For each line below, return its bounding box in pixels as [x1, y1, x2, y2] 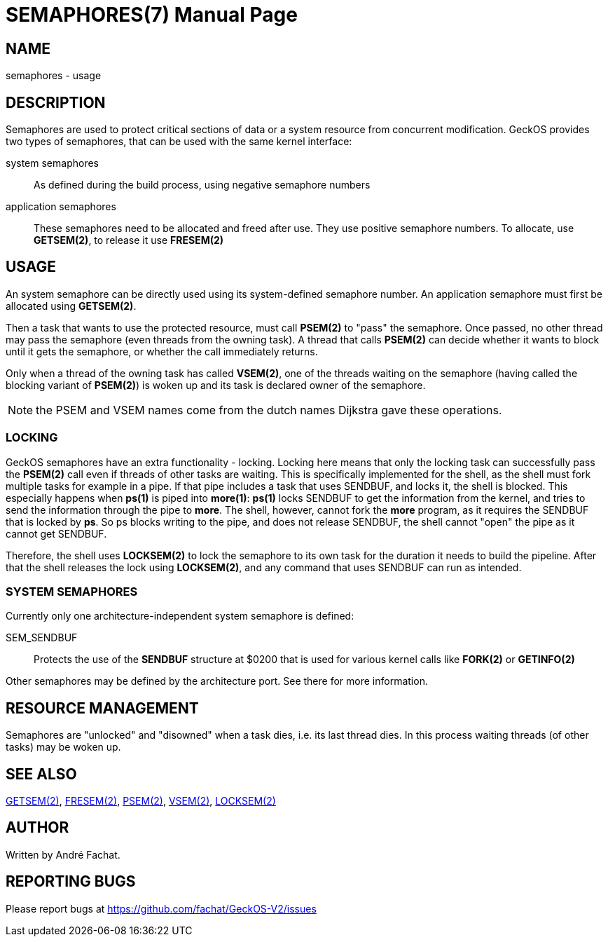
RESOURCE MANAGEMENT [6, 699, 199, 717]
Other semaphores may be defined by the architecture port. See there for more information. [6, 675, 428, 688]
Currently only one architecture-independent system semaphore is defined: [6, 610, 354, 622]
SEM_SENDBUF [6, 632, 78, 644]
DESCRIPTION [6, 93, 106, 111]
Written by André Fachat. [6, 848, 120, 861]
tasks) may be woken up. [6, 741, 121, 753]
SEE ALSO [6, 765, 77, 783]
